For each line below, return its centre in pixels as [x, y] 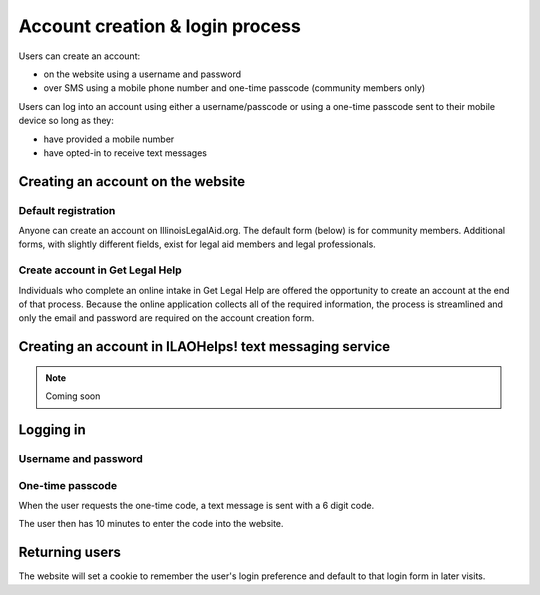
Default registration [67, 210]
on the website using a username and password [142, 74]
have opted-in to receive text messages [125, 152]
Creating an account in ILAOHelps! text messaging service [204, 346]
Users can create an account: [79, 56]
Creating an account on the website [131, 181]
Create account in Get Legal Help [100, 270]
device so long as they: [66, 121]
